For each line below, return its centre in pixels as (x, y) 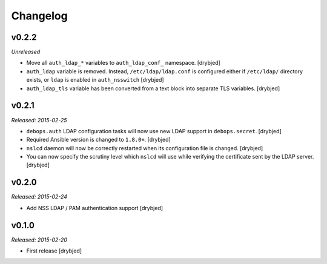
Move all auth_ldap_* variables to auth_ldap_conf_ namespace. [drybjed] (124, 63)
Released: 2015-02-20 (39, 240)
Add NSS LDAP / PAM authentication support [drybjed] (95, 208)
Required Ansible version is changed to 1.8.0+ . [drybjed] (98, 140)
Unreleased (26, 52)
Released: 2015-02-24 (39, 197)
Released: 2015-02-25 (39, 120)
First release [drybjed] (54, 251)
